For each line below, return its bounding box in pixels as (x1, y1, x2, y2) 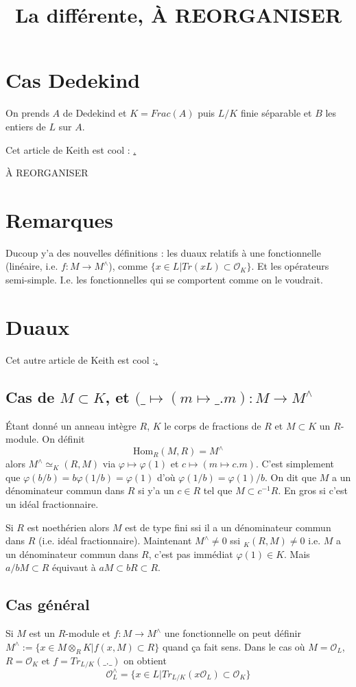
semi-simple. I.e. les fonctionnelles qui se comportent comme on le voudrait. (5, 272, 323, 286)
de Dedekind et (62, 106, 127, 120)
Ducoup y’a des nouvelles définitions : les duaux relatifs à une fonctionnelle (5, 245, 321, 259)
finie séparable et (240, 106, 312, 120)
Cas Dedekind (5, 66, 141, 94)
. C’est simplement (255, 456, 335, 471)
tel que (203, 483, 233, 498)
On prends (5, 106, 49, 120)
